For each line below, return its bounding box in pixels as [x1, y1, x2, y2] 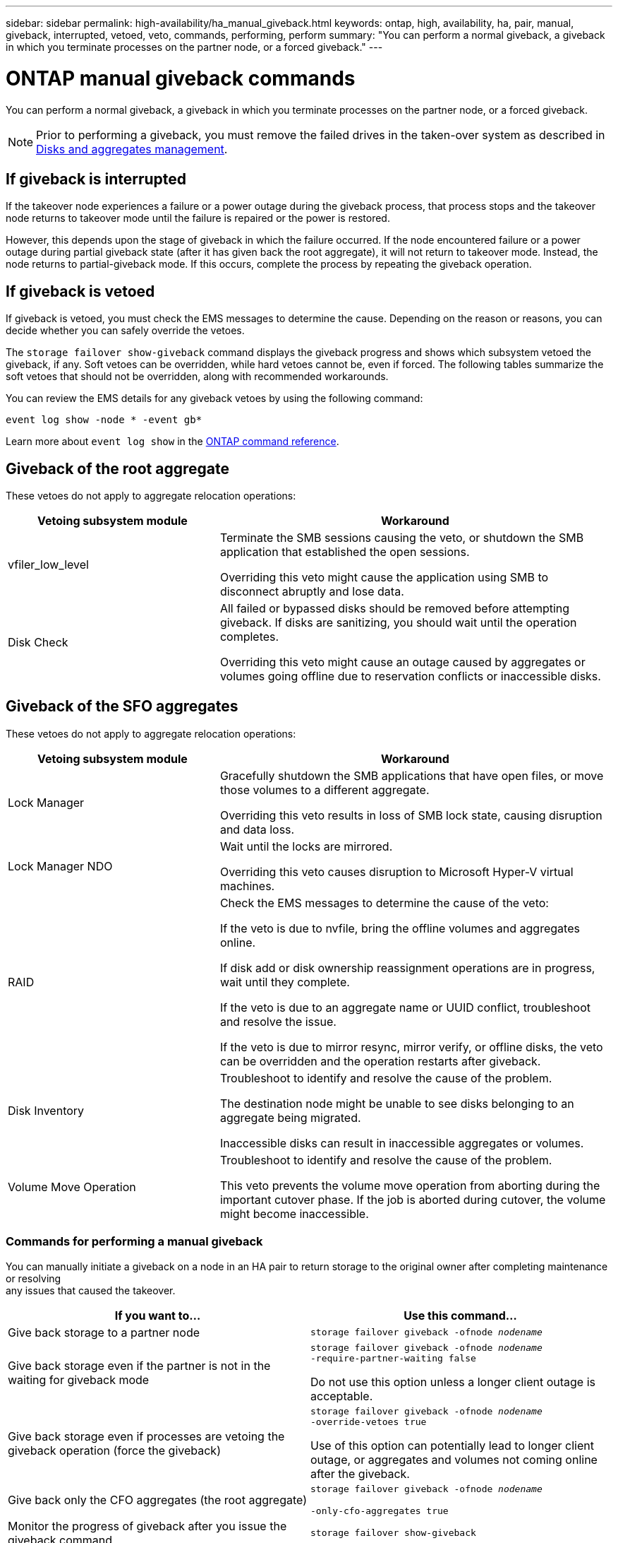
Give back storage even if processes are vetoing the [8, 1429, 285, 1443]
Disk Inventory [8, 1103, 85, 1118]
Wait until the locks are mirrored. [219, 839, 393, 853]
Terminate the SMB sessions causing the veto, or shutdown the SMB [219, 531, 584, 545]
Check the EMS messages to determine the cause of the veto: [219, 895, 549, 910]
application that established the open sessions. [219, 545, 470, 560]
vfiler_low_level [8, 557, 89, 572]
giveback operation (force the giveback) [8, 1443, 221, 1458]
